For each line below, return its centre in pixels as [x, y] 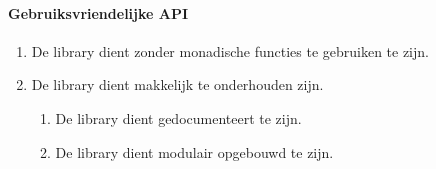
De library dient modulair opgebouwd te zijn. [194, 151]
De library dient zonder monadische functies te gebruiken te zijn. [230, 50]
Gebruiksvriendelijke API [98, 12]
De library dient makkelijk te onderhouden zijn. [177, 84]
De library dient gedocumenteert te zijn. [178, 117]
